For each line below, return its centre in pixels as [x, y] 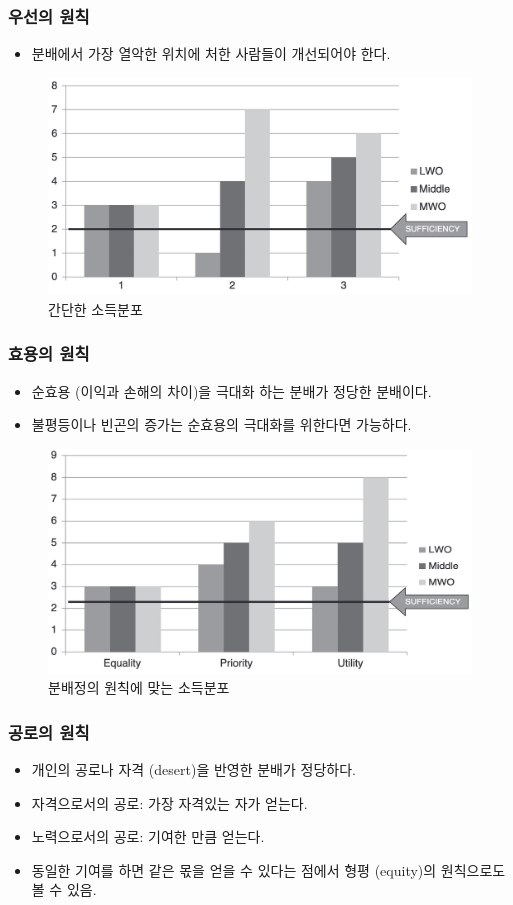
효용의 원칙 [49, 353]
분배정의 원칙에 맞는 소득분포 [139, 687]
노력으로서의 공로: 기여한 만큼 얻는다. [148, 836]
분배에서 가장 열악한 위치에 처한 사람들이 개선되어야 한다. [211, 53]
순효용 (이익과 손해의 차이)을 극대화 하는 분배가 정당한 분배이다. [231, 390]
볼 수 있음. [64, 889]
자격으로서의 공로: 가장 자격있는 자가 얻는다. [169, 802]
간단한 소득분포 [95, 308]
